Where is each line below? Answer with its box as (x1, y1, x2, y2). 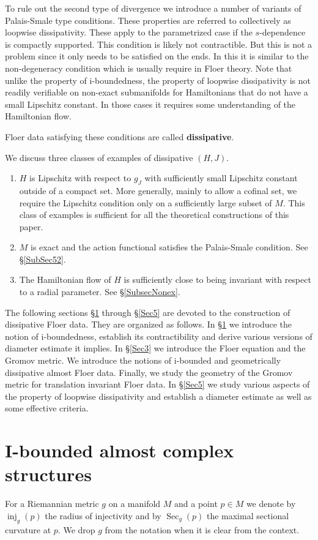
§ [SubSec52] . (19, 252, 66, 265)
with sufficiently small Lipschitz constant (144, 171, 298, 184)
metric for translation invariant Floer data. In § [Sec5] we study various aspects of (5, 378, 310, 391)
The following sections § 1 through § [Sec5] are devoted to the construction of (5, 306, 290, 318)
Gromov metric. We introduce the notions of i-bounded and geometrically (5, 354, 281, 367)
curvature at (5, 523, 51, 536)
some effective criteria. (5, 402, 89, 414)
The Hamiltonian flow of (19, 273, 111, 286)
